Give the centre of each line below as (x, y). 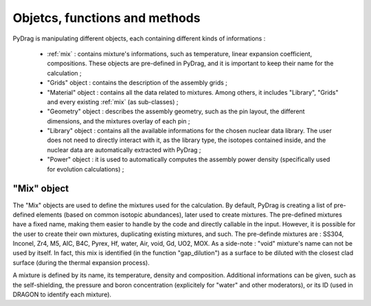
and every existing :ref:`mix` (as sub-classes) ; (113, 102)
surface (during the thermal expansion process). (81, 262)
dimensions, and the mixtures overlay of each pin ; (119, 121)
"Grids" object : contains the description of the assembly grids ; (137, 83)
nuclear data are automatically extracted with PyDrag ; (124, 150)
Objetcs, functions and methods (106, 18)
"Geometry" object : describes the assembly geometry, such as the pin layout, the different (176, 111)
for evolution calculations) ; (86, 169)
